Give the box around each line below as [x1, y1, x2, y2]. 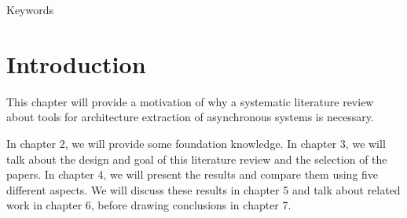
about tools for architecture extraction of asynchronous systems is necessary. [6, 109, 374, 125]
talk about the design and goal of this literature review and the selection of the [6, 150, 387, 167]
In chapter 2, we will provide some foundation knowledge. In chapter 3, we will [6, 135, 386, 151]
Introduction [6, 47, 146, 79]
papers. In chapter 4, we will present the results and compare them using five [6, 166, 379, 183]
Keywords [6, 2, 54, 17]
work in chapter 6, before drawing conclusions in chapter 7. [6, 197, 291, 213]
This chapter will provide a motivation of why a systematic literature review [6, 93, 374, 109]
